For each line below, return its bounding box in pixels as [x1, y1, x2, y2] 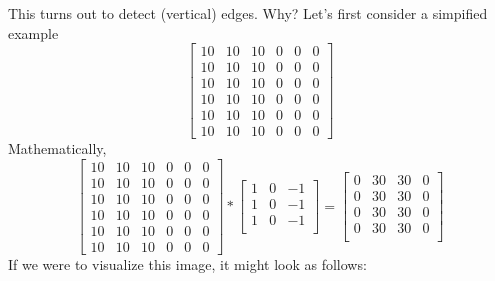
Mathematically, [8, 138, 107, 159]
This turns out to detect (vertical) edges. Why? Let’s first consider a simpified [8, 3, 488, 23]
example [8, 22, 59, 43]
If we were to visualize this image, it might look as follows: [8, 254, 367, 275]
